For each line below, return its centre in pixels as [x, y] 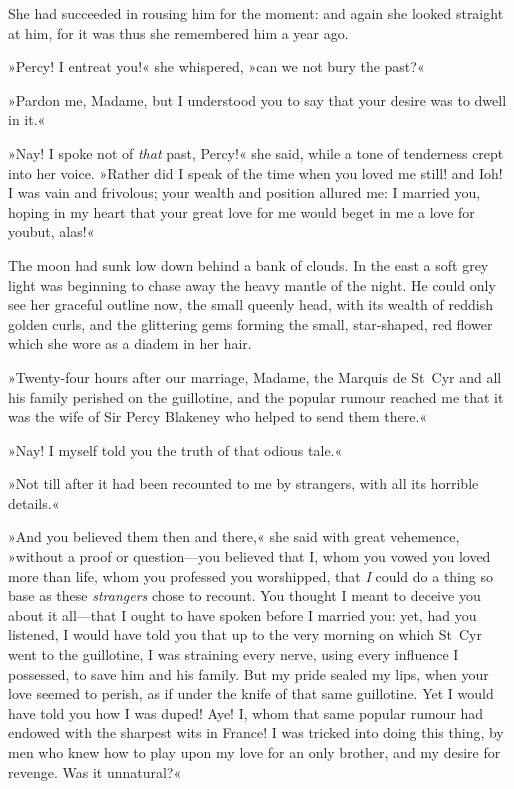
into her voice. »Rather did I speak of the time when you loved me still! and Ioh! [255, 172]
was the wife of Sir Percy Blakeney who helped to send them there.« [218, 416]
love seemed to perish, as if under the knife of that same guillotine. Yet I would [251, 693]
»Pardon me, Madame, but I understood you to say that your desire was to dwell [257, 99]
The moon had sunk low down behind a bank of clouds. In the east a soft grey [248, 264]
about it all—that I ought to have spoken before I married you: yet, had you [242, 614]
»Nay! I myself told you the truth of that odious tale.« [175, 449]
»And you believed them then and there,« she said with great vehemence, [234, 536]
